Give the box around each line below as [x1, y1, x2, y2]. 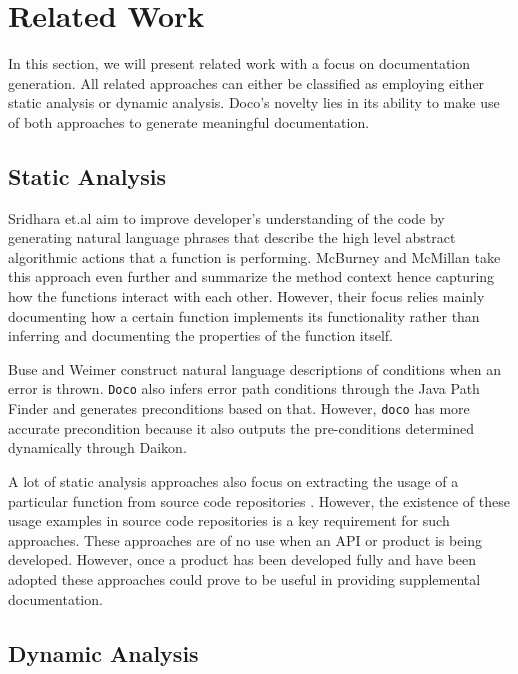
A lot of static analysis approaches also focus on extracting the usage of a [8, 470, 459, 491]
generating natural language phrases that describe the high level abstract [8, 227, 456, 248]
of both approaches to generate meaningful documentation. [8, 111, 370, 132]
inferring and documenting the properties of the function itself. [8, 325, 393, 346]
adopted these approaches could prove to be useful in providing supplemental [8, 568, 481, 589]
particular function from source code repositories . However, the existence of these [8, 490, 510, 511]
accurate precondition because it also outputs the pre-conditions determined [8, 417, 474, 438]
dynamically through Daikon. [8, 437, 187, 458]
